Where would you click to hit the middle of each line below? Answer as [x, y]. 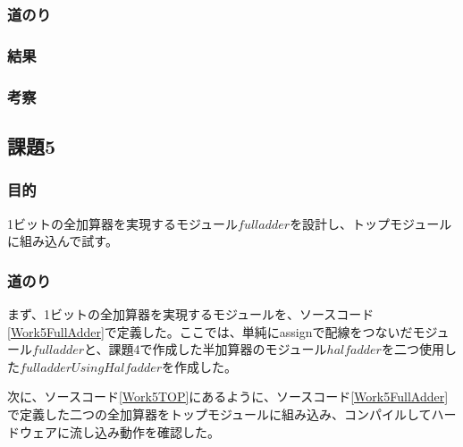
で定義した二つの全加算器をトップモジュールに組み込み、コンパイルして [219, 413]
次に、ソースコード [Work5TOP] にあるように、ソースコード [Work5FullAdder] [228, 396]
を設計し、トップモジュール [371, 223]
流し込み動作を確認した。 [144, 431]
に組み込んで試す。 [63, 241]
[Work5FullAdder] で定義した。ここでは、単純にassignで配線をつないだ [210, 331]
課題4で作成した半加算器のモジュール [218, 349]
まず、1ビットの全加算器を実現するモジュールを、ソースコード [191, 313]
